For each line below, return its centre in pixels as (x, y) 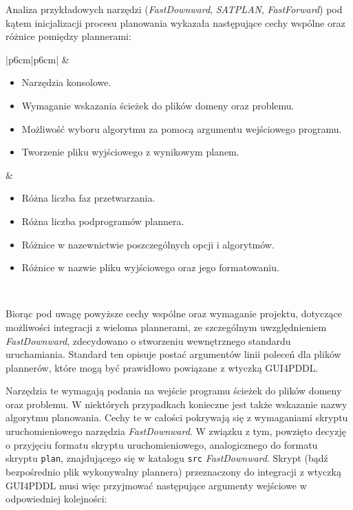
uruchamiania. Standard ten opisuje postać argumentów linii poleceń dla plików (173, 354)
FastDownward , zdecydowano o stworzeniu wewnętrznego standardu (148, 340)
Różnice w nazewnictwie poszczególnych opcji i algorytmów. (148, 244)
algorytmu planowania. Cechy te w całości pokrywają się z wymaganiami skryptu (177, 417)
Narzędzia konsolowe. (66, 82)
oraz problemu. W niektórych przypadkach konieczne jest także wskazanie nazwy (176, 404)
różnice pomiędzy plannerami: (68, 36)
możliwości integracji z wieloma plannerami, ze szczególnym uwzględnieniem (166, 327)
